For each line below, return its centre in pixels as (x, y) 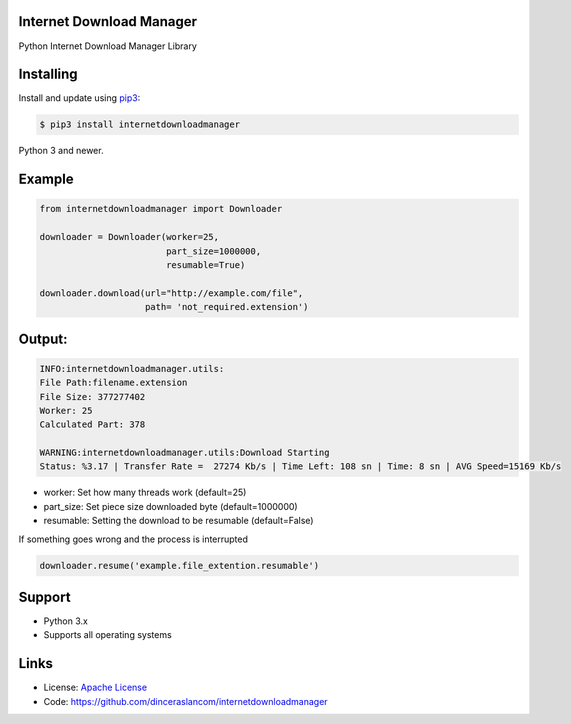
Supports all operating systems (107, 635)
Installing (48, 74)
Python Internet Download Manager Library (107, 46)
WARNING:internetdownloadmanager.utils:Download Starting (184, 453)
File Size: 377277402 (92, 396)
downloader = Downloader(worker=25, (129, 237)
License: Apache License (95, 687)
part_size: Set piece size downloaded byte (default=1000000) (171, 506)
